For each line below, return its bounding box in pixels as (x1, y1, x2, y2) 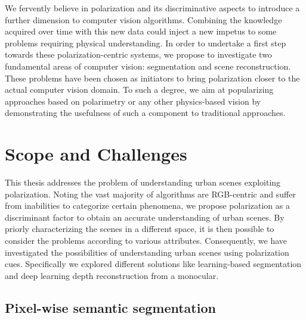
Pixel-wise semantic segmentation (5, 298, 216, 316)
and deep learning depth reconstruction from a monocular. (5, 269, 219, 281)
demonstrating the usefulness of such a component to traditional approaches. (5, 106, 286, 119)
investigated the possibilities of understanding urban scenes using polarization (5, 246, 289, 258)
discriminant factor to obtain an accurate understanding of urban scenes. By (5, 211, 285, 223)
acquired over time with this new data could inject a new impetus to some (5, 25, 277, 37)
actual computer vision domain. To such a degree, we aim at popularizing (5, 83, 274, 96)
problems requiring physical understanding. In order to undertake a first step (5, 36, 286, 49)
